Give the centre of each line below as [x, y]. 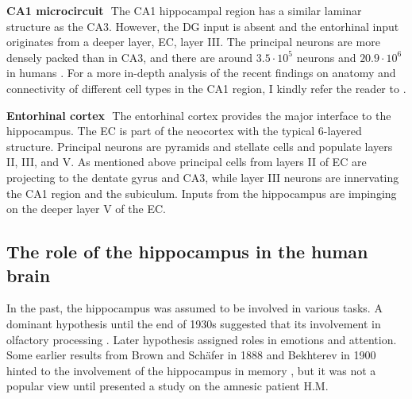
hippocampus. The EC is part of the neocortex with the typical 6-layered [184, 131]
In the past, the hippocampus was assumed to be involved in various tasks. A [194, 308]
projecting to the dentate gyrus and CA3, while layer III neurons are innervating [203, 177]
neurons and [326, 57]
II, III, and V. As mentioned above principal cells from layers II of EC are [187, 162]
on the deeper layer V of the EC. [86, 209]
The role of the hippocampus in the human [187, 252]
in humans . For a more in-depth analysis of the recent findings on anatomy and [201, 73]
